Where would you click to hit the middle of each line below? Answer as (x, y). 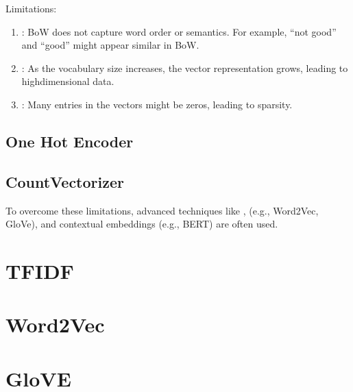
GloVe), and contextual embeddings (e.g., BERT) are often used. (142, 224)
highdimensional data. (68, 81)
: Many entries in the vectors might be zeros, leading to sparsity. (157, 104)
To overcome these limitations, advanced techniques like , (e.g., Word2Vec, (162, 210)
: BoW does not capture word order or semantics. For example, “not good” (179, 31)
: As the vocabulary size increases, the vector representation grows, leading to (185, 68)
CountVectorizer (65, 181)
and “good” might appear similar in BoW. (110, 45)
